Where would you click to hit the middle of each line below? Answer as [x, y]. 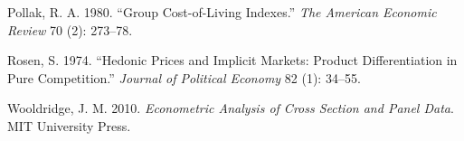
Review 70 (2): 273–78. [70, 29]
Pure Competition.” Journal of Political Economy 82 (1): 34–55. [184, 77]
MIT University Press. [69, 125]
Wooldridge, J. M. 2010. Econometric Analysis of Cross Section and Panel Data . [231, 108]
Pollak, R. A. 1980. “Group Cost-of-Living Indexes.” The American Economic [222, 12]
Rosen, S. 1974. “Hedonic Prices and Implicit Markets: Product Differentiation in [232, 60]
